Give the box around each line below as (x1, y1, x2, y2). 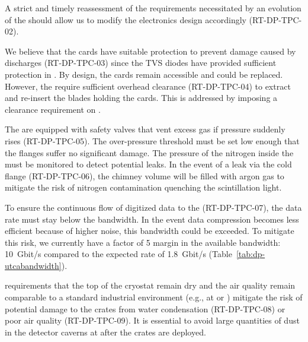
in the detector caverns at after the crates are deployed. (5, 325, 206, 338)
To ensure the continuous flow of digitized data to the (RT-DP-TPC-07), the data (5, 201, 302, 213)
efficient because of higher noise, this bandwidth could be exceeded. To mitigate (5, 224, 294, 237)
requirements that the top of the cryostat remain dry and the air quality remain (5, 279, 296, 292)
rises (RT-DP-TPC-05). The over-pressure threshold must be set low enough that (5, 134, 300, 147)
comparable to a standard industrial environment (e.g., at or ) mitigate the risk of (5, 291, 303, 303)
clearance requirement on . (5, 103, 101, 115)
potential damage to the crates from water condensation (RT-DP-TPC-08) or (5, 302, 285, 315)
